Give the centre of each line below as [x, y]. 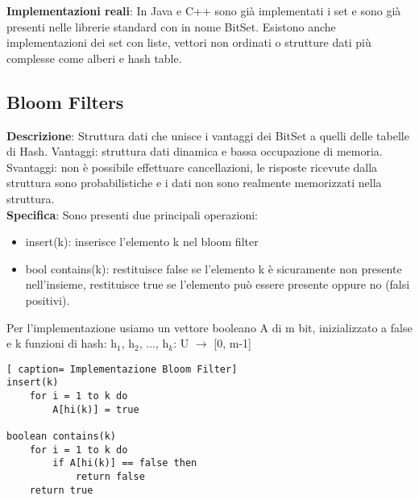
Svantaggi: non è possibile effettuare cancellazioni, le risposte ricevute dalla [192, 167]
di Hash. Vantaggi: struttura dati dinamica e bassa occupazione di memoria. [195, 151]
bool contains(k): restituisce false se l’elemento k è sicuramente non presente [214, 268]
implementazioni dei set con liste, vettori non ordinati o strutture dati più [189, 42]
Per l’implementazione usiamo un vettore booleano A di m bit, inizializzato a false [209, 327]
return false [110, 476]
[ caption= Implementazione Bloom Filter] [122, 369]
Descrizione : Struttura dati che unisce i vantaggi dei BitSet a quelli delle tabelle [208, 135]
